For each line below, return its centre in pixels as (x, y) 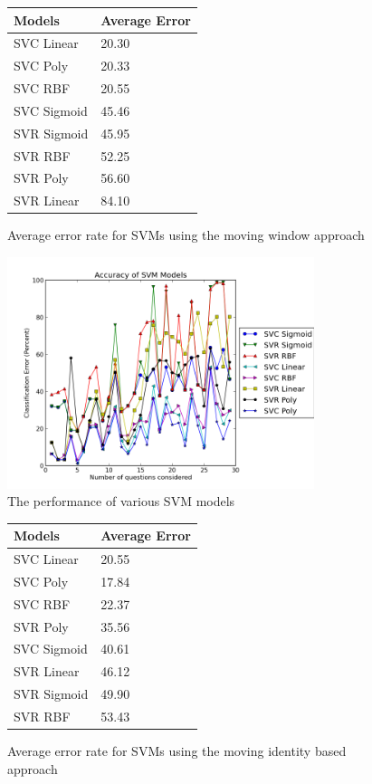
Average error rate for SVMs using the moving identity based (177, 751)
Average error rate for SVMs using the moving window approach (186, 235)
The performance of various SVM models (121, 501)
